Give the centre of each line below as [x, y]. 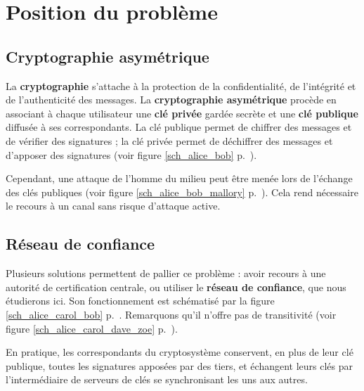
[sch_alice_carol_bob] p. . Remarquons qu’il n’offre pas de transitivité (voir [171, 314]
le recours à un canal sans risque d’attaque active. [113, 206]
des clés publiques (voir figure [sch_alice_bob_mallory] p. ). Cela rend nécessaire [182, 192]
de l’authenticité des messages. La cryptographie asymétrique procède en [171, 100]
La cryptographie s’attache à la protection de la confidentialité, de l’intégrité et [181, 85]
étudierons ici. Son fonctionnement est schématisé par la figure [140, 301]
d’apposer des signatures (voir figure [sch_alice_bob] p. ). [131, 154]
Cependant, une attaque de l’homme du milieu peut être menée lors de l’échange [179, 178]
